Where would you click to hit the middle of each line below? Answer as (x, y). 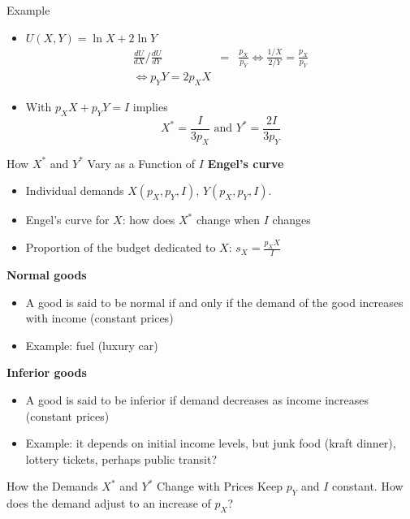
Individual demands (75, 190)
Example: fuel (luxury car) (92, 345)
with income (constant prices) (99, 318)
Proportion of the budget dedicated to (121, 247)
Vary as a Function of (141, 163)
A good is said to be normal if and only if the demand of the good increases (214, 302)
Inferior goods (47, 372)
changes (291, 220)
